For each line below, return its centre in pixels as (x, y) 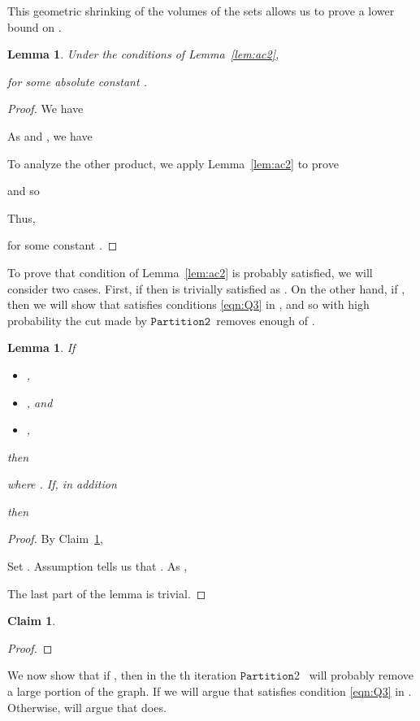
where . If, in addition (62, 484)
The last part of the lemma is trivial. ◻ (107, 593)
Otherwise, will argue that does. (87, 707)
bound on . (35, 26)
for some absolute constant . (77, 81)
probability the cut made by (77, 320)
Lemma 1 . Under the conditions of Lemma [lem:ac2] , (143, 54)
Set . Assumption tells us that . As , (97, 566)
